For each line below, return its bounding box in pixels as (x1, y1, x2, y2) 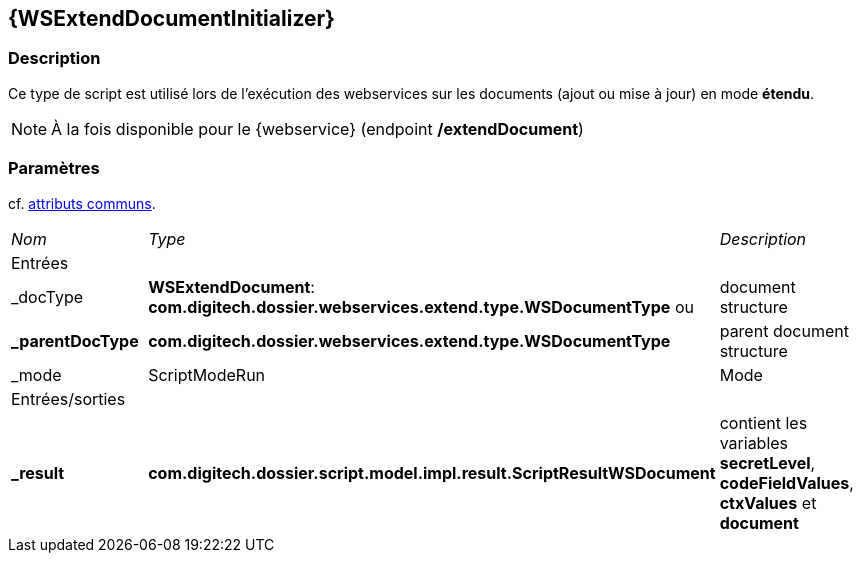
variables (719, 432, 789, 453)
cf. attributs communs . (8, 194, 156, 212)
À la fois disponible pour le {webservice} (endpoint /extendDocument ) (51, 118, 584, 139)
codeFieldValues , (719, 472, 854, 493)
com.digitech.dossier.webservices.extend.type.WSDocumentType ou (148, 296, 694, 317)
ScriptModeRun (148, 364, 266, 385)
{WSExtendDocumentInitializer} (8, 6, 335, 31)
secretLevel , (719, 452, 816, 473)
